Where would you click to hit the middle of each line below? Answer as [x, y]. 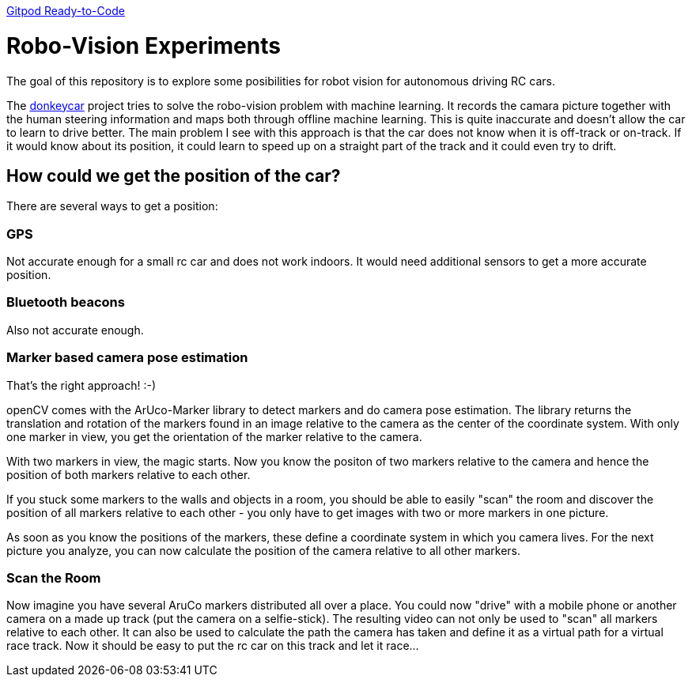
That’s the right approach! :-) [81, 385]
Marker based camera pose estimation [127, 358]
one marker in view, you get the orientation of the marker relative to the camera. [214, 436]
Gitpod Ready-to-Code [66, 11]
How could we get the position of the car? [174, 175]
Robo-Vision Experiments [144, 45]
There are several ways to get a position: [112, 206]
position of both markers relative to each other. [129, 474]
